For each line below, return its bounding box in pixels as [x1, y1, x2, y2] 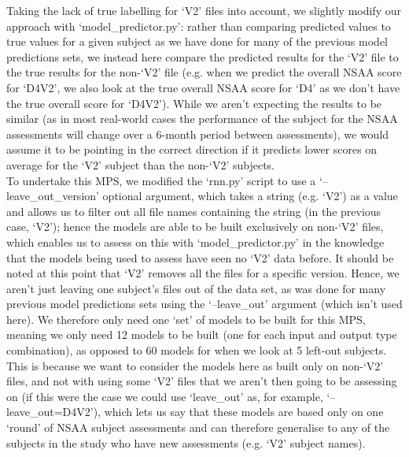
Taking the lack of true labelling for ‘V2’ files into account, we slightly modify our [6, 2, 401, 18]
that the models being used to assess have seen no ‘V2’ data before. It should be [6, 249, 394, 266]
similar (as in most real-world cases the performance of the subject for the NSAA [6, 110, 398, 127]
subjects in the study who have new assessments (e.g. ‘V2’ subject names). [6, 434, 366, 451]
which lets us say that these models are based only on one [104, 403, 384, 420]
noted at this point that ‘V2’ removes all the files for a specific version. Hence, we [6, 265, 400, 281]
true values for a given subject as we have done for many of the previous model [6, 33, 388, 50]
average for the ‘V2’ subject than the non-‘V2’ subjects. [6, 156, 275, 173]
